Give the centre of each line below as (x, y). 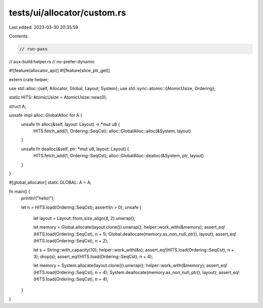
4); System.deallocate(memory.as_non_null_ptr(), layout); (160, 272)
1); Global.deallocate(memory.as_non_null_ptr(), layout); (158, 234)
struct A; (18, 106)
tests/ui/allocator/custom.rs (67, 13)
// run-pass (34, 49)
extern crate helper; (29, 79)
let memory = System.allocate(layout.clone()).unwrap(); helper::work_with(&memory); (119, 266)
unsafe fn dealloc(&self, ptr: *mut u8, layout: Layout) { (75, 149)
